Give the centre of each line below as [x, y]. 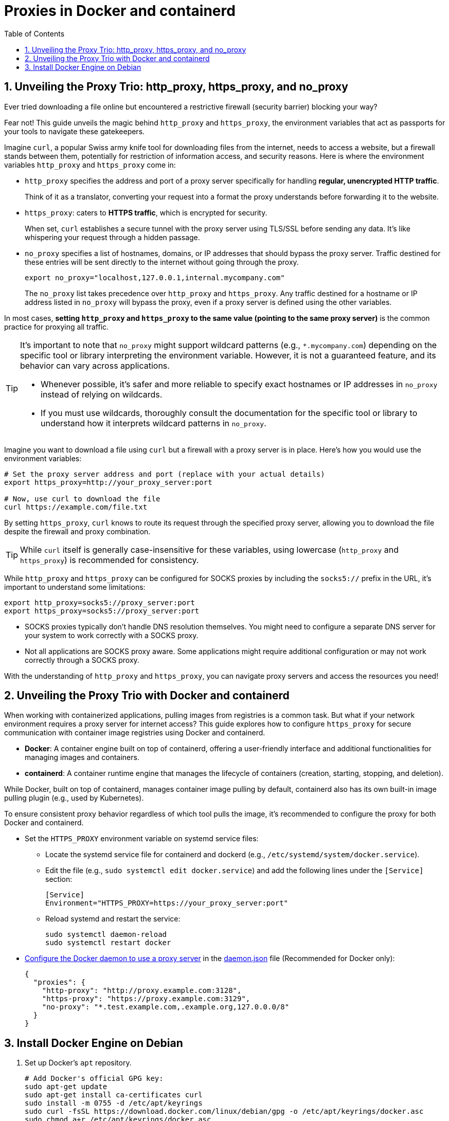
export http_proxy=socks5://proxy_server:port [100, 602]
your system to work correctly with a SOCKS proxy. [112, 635]
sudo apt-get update [66, 1087]
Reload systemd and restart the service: [113, 919]
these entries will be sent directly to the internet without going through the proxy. [162, 262]
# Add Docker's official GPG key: [94, 1079]
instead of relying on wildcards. [102, 394]
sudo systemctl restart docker [108, 943]
